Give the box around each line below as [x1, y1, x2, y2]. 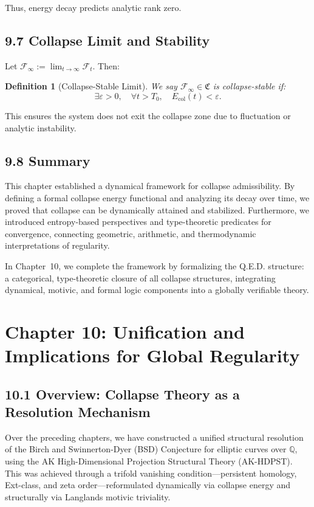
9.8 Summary [5, 151, 90, 170]
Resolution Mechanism [5, 402, 151, 421]
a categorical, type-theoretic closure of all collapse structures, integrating [5, 271, 276, 284]
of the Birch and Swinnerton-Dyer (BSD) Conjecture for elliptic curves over [5, 443, 287, 455]
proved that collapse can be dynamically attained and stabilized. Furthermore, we [5, 203, 310, 216]
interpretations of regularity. [5, 239, 110, 252]
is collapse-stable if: [213, 80, 286, 92]
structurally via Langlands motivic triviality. [5, 490, 171, 503]
